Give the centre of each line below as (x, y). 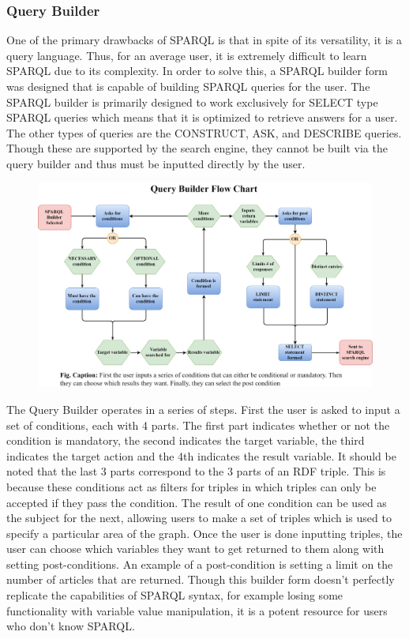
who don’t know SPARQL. (71, 626)
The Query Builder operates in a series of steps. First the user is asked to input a (203, 409)
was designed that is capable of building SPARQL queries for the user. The (188, 86)
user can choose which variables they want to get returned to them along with (195, 549)
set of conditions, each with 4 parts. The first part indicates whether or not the (198, 425)
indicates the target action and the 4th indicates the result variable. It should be (201, 455)
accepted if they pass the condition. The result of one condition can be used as (197, 502)
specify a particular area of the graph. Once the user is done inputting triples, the (204, 533)
